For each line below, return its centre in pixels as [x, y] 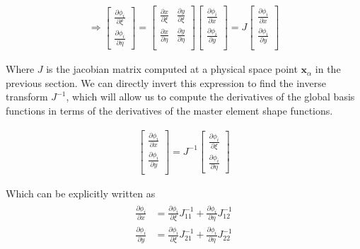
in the [328, 69]
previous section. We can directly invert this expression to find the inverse [166, 82]
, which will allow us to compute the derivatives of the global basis [210, 97]
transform [27, 97]
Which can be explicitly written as [81, 193]
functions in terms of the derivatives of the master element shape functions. [169, 111]
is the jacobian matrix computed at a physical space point [172, 69]
